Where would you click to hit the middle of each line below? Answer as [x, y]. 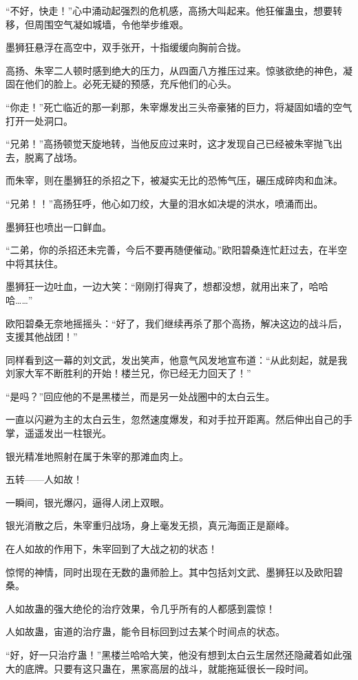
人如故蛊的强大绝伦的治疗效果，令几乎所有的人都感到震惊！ [140, 608]
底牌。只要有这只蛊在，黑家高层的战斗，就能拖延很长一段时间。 [169, 668]
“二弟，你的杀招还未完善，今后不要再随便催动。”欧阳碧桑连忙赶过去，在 [167, 250]
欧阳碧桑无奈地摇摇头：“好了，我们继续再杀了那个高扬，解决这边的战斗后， [177, 323]
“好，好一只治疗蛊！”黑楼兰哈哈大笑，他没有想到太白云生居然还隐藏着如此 [174, 655]
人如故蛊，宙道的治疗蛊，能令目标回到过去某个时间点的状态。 [145, 631]
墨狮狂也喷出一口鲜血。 [59, 226]
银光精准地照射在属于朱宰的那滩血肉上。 [97, 456]
